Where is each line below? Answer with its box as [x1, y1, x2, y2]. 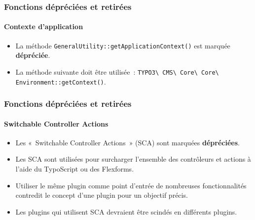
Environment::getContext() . [15, 76, 106, 87]
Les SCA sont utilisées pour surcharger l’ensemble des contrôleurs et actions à [15, 154, 251, 164]
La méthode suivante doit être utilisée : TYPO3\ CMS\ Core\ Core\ [15, 66, 219, 77]
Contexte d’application [4, 21, 83, 32]
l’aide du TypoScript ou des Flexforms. [15, 164, 134, 174]
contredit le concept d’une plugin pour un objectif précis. [15, 190, 188, 200]
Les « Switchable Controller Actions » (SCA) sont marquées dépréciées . [15, 137, 240, 147]
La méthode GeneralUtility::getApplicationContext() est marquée [15, 40, 230, 50]
